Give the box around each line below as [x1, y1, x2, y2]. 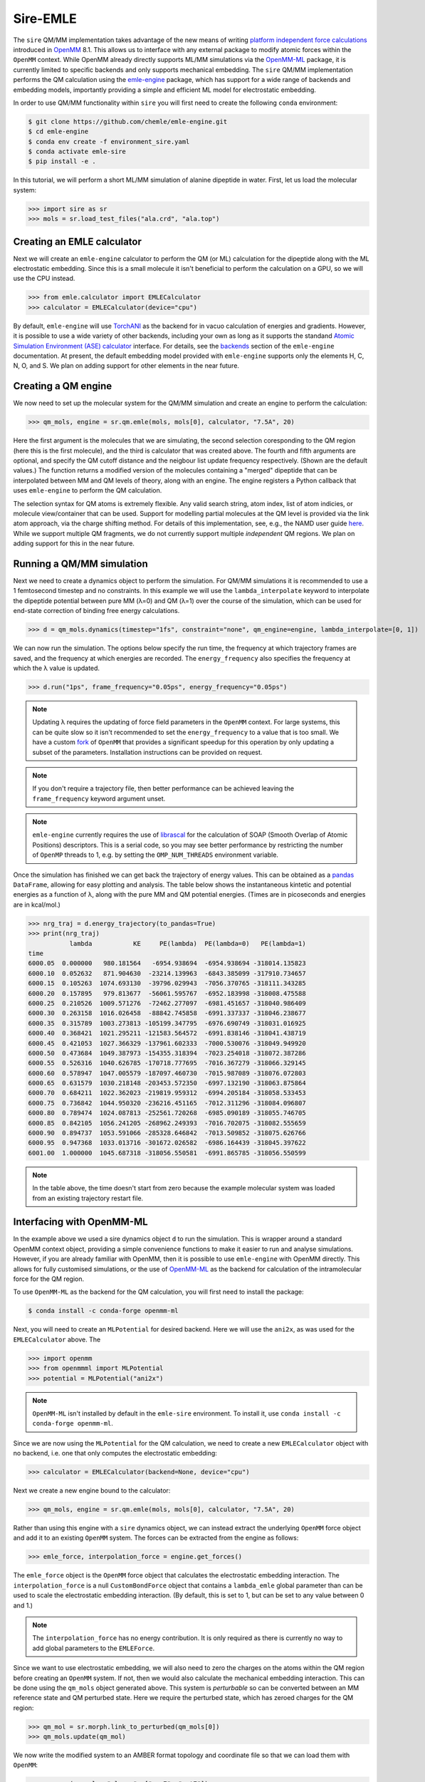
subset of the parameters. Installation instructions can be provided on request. [32, 748, 263, 756]
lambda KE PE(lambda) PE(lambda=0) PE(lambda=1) [69, 939, 306, 947]
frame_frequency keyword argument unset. [32, 794, 166, 803]
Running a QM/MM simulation [13, 557, 149, 570]
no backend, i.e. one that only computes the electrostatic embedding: [13, 1449, 217, 1458]
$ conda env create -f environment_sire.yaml [28, 138, 190, 145]
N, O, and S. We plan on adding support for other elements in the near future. [13, 361, 240, 370]
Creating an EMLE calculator [13, 235, 142, 247]
